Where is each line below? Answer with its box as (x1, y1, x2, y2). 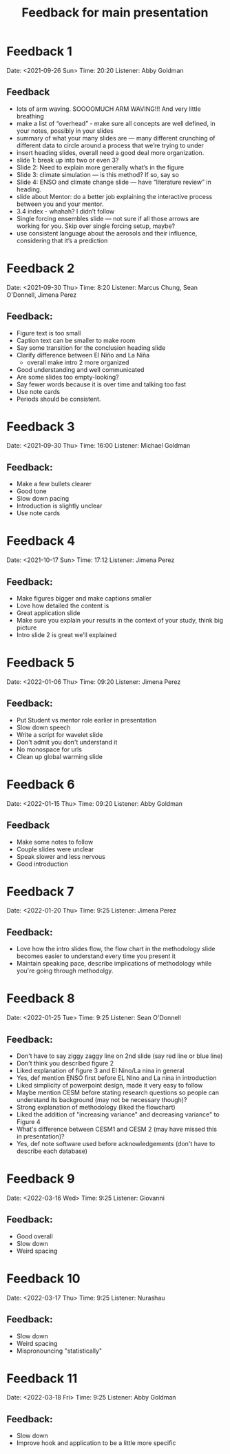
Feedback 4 (6, 533, 76, 549)
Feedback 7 (6, 884, 74, 900)
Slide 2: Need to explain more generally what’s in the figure (16, 163, 184, 172)
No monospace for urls (16, 745, 82, 754)
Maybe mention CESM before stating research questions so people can (16, 1088, 220, 1097)
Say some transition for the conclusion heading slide (16, 343, 166, 352)
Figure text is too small (16, 329, 81, 337)
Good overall (16, 1232, 53, 1240)
